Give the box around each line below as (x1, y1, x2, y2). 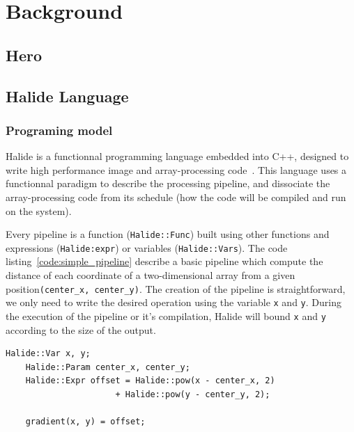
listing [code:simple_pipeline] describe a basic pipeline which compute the (6, 254, 323, 269)
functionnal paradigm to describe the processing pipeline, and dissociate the (6, 176, 330, 191)
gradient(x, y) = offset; (25, 417, 146, 427)
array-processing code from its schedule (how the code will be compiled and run (6, 189, 346, 204)
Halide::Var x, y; (6, 349, 91, 359)
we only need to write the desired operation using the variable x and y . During (6, 295, 341, 310)
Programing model (6, 121, 113, 138)
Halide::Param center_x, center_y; (25, 362, 190, 372)
